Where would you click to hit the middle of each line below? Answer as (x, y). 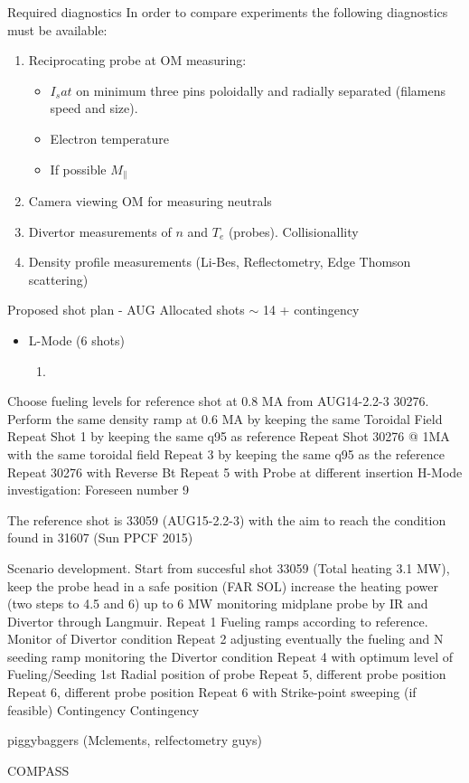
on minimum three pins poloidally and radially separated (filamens (261, 90)
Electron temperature (109, 138)
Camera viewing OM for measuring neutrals (150, 201)
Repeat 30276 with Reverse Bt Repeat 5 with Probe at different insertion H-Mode (235, 472)
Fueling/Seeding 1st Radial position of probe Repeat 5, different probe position (227, 674)
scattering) (58, 279)
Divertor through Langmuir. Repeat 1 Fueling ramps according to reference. (218, 621)
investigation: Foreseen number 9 (98, 490)
